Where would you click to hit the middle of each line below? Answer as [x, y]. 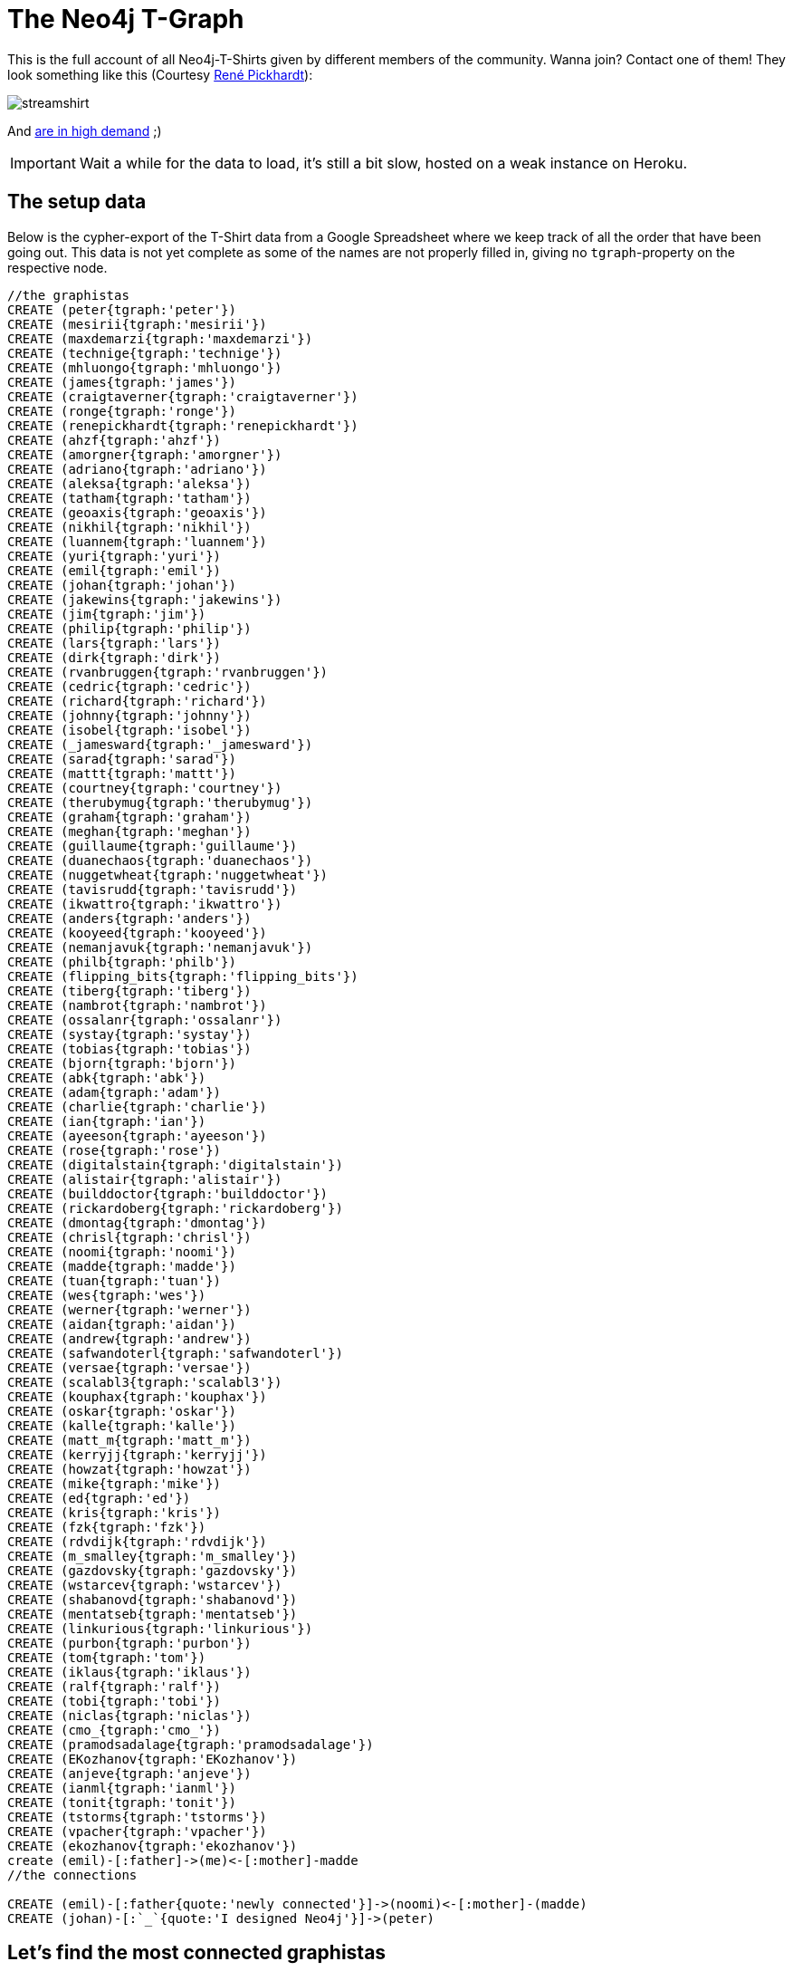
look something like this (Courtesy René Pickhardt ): [160, 74]
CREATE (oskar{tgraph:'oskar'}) [122, 1411]
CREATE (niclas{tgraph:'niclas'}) [129, 1715]
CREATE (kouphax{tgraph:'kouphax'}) [137, 1396]
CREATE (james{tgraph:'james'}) [122, 382]
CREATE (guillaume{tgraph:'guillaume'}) [153, 846]
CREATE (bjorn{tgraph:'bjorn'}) [122, 1063]
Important [43, 163]
